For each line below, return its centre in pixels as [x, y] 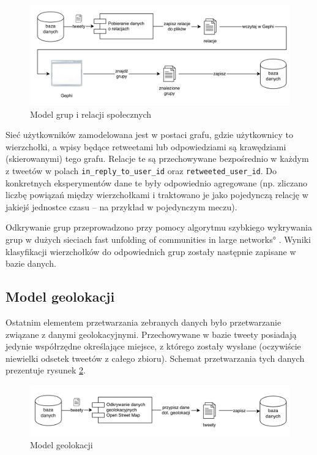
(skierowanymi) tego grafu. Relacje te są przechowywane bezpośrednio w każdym [157, 159]
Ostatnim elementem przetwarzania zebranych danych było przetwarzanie [144, 322]
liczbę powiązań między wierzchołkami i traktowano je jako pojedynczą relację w [157, 195]
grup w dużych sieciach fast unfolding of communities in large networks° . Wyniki [158, 239]
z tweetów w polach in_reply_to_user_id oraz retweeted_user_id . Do [141, 170]
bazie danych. [31, 263]
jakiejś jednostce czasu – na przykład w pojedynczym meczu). [121, 206]
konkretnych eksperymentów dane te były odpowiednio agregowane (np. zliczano [156, 182]
